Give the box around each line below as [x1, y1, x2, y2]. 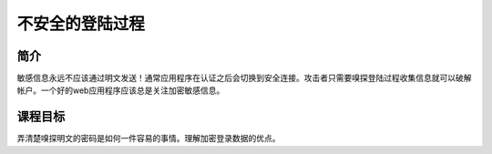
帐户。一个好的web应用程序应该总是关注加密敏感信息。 [16, 85, 225, 96]
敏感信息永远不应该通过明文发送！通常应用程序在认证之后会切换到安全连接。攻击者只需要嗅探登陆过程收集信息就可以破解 [16, 73, 472, 84]
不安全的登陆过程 [16, 14, 146, 34]
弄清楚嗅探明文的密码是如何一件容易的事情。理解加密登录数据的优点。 [16, 133, 281, 144]
